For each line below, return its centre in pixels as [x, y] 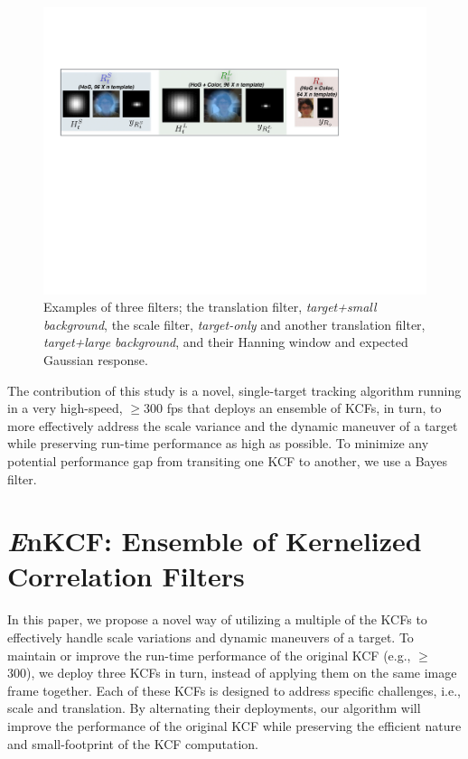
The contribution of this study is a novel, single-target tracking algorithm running [234, 390]
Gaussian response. [96, 359]
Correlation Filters [126, 576]
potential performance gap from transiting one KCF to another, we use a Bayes [227, 460]
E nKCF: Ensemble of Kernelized [215, 541]
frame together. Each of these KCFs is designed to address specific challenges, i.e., [234, 690]
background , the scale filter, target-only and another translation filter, [234, 324]
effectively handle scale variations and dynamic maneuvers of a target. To [211, 637]
